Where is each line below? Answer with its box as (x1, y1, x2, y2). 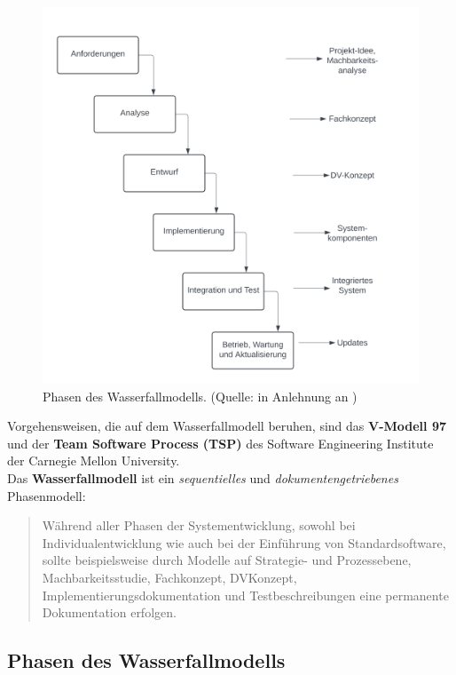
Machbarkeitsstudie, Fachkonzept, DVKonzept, (42, 568, 297, 586)
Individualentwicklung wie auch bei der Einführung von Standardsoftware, (42, 533, 446, 552)
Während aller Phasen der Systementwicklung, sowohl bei (42, 516, 356, 535)
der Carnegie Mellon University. (7, 451, 180, 470)
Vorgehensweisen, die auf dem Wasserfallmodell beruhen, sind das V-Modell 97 (7, 417, 447, 435)
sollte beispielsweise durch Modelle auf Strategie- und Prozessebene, (42, 551, 412, 569)
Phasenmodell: (7, 486, 86, 504)
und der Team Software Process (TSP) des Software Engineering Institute (7, 433, 434, 452)
